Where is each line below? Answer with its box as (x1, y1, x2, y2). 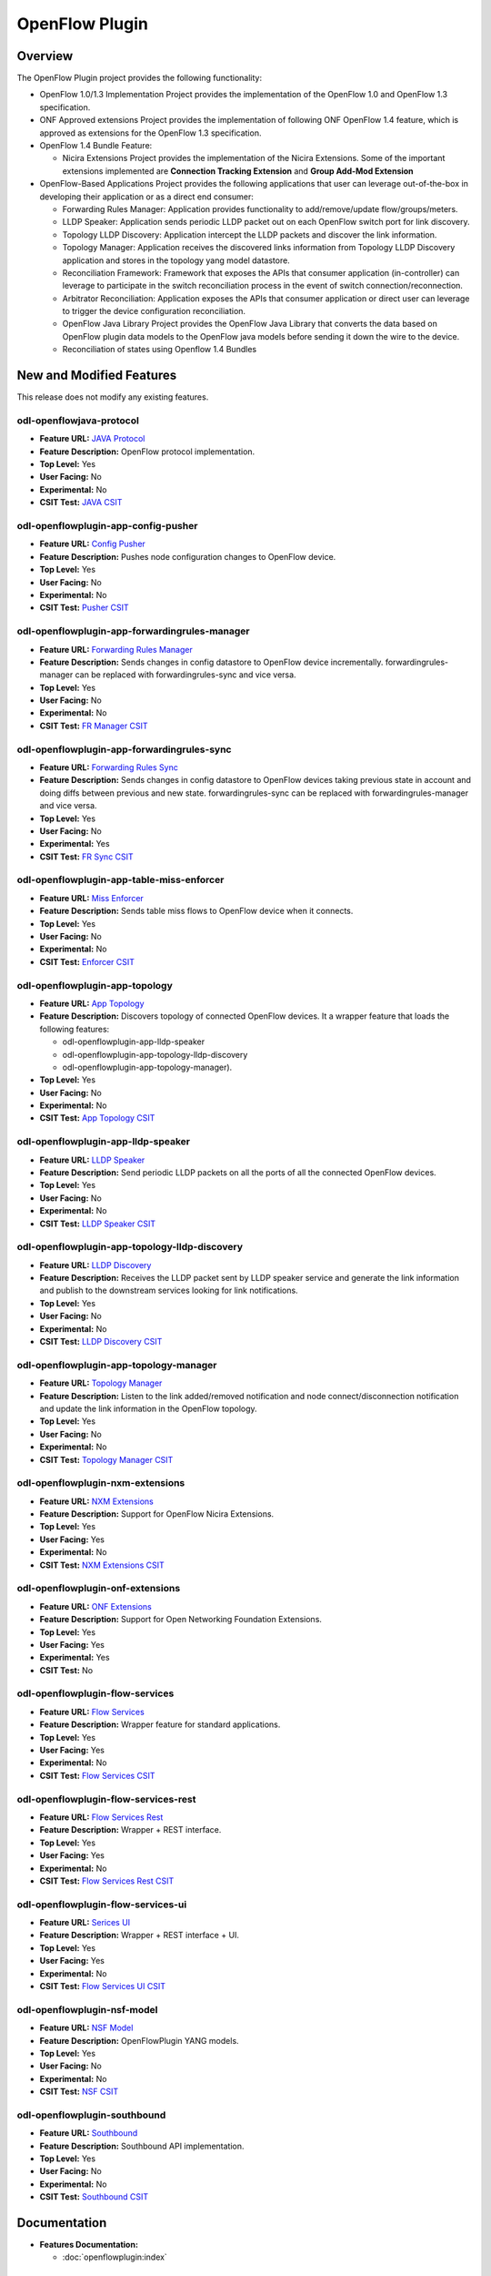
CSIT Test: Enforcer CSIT (39, 956, 135, 967)
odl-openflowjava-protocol (16, 414, 140, 427)
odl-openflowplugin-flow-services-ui (16, 1898, 187, 1911)
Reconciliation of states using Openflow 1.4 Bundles (62, 344, 257, 355)
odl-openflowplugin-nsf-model (16, 2003, 158, 2016)
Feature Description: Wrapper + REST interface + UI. (39, 1930, 240, 1941)
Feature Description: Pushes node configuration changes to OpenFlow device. (39, 551, 336, 562)
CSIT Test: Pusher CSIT (39, 602, 129, 614)
